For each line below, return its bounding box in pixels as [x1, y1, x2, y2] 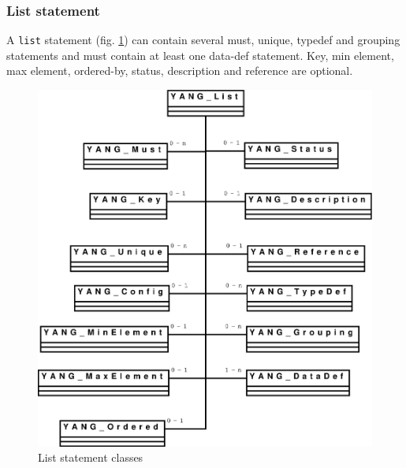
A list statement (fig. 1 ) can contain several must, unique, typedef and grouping [6, 32, 400, 48]
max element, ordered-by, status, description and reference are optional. [6, 62, 353, 79]
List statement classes [38, 449, 143, 466]
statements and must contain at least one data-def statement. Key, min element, [6, 46, 394, 63]
